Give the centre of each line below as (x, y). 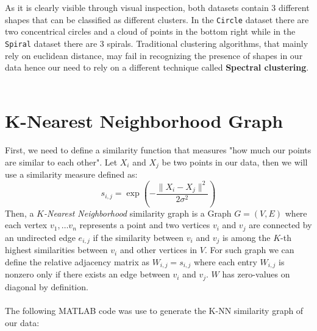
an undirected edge (40, 237)
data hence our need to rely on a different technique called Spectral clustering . (157, 67)
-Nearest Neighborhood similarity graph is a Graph (138, 213)
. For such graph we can (249, 250)
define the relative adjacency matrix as (77, 261)
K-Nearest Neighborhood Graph (144, 121)
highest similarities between (56, 250)
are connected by (280, 225)
